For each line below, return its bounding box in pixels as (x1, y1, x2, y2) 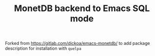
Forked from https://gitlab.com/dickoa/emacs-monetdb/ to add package (5, 41, 150, 46)
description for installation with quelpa (5, 45, 81, 51)
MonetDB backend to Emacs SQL (14, 3, 150, 14)
